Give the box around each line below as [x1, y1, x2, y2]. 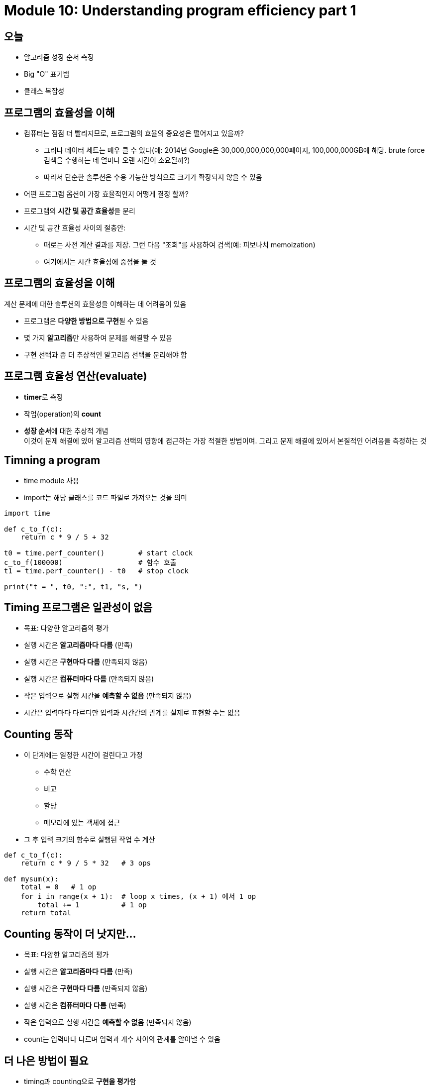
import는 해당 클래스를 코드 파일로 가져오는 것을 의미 [24, 493, 187, 502]
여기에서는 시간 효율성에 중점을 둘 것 [44, 257, 156, 266]
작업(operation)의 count [24, 409, 102, 418]
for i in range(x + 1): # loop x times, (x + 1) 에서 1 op [20, 892, 256, 901]
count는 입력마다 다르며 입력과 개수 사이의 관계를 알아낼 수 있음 [24, 1035, 220, 1044]
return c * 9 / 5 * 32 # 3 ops [20, 859, 151, 868]
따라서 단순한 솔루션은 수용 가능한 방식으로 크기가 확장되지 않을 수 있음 [44, 173, 262, 182]
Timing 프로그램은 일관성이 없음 [4, 601, 153, 614]
